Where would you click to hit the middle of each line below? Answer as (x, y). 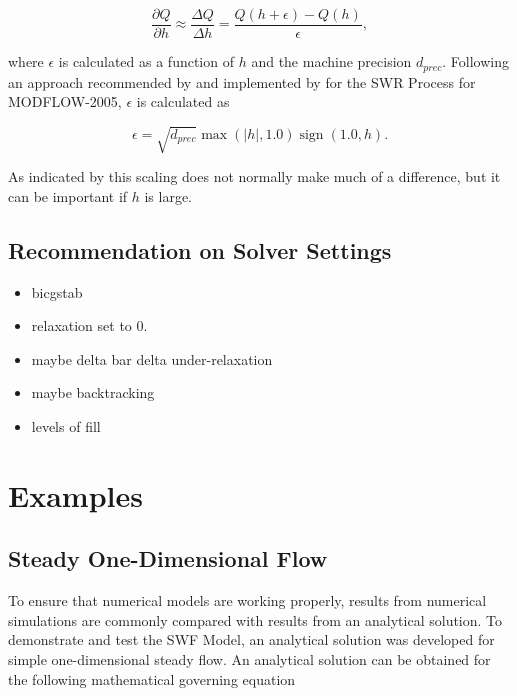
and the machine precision (331, 61)
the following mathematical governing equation (152, 678)
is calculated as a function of (146, 61)
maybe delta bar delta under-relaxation (152, 358)
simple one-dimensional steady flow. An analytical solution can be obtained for (249, 658)
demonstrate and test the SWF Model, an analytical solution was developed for (251, 639)
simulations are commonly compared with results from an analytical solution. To (255, 619)
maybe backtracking (93, 392)
